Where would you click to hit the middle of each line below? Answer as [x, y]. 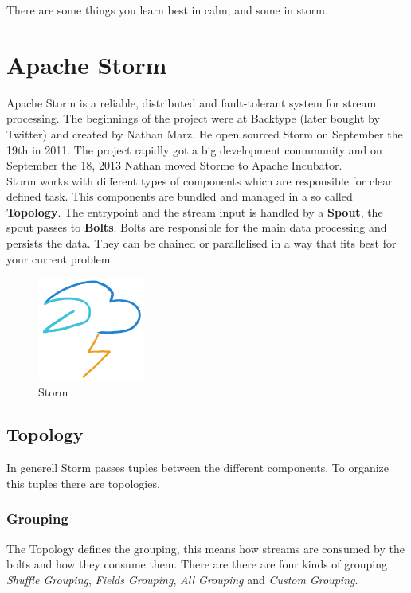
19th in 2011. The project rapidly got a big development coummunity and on [194, 149]
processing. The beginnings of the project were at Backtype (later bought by [193, 118]
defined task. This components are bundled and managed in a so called [180, 196]
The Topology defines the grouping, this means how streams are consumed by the [205, 548]
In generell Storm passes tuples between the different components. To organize [198, 468]
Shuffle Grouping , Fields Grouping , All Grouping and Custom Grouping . [182, 579]
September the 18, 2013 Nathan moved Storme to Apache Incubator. [174, 165]
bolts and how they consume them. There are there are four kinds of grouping [197, 564]
